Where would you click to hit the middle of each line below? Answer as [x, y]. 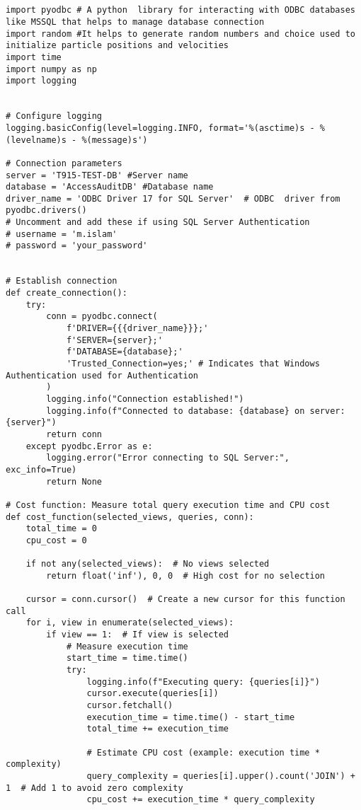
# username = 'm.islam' [62, 234]
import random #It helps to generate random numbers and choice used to [180, 34]
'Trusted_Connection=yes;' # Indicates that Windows [193, 364]
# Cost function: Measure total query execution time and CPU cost [168, 505]
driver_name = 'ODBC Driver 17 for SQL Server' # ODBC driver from [173, 198]
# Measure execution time [127, 646]
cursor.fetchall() [130, 706]
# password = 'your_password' [77, 246]
